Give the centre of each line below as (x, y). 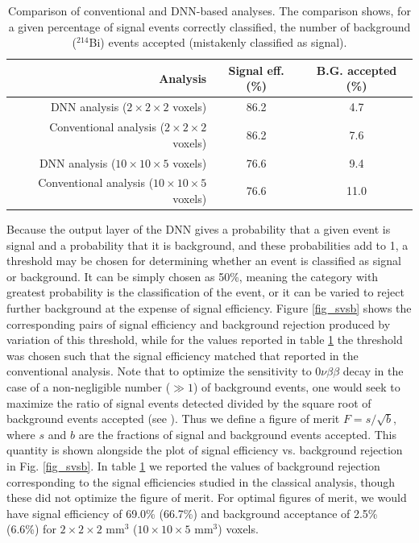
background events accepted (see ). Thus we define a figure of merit (173, 419)
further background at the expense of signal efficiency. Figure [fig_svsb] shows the (209, 308)
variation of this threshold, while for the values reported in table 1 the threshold (205, 340)
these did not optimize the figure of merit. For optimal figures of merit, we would (207, 497)
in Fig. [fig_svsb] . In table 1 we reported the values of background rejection (193, 465)
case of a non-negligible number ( (89, 386)
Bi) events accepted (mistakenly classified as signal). (218, 42)
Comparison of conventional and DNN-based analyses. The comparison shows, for (209, 10)
